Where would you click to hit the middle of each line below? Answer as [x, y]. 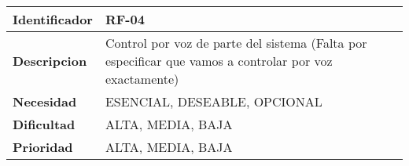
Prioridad [43, 147]
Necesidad [45, 101]
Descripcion [50, 61]
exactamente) [142, 79]
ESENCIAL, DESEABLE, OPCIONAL [214, 101]
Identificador [53, 19]
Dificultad [44, 124]
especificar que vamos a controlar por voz [219, 61]
